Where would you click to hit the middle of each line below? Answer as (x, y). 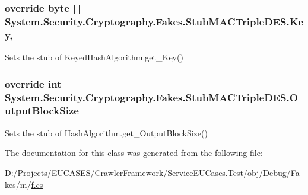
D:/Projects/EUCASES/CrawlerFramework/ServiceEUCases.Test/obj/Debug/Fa (152, 172)
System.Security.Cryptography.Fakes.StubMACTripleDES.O (151, 97)
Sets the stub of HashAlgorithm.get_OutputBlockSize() (106, 132)
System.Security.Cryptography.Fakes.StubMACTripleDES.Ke (154, 21)
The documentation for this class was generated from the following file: (134, 153)
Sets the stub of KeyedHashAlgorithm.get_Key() (94, 57)
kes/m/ (18, 184)
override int (33, 83)
